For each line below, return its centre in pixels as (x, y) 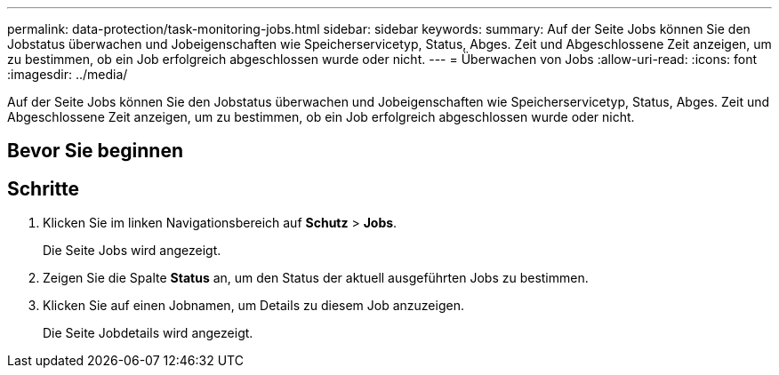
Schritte (43, 188)
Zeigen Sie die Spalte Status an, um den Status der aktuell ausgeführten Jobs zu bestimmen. (316, 278)
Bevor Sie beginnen (96, 151)
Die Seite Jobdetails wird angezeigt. (148, 333)
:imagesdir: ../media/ (68, 74)
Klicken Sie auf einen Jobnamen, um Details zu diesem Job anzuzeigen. (253, 306)
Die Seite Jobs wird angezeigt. (132, 251)
